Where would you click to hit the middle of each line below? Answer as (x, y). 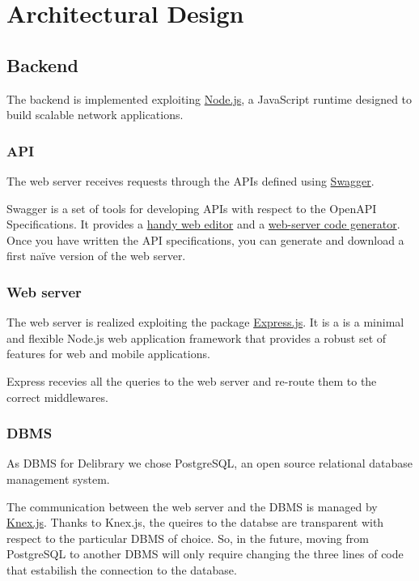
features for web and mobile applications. (108, 354)
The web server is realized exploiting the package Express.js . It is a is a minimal (205, 322)
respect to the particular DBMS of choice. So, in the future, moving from (188, 538)
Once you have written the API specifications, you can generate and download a (205, 239)
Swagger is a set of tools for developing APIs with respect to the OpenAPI (192, 208)
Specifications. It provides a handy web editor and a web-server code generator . (203, 224)
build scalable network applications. (95, 115)
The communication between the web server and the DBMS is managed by (192, 506)
